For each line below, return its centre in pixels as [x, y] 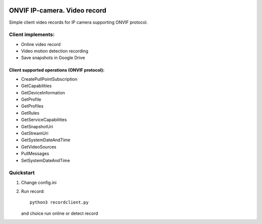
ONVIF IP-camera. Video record [58, 10]
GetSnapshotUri [37, 126]
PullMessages [35, 154]
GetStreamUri [35, 133]
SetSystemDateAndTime [46, 160]
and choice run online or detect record [60, 213]
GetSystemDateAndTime [46, 140]
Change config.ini [39, 182]
